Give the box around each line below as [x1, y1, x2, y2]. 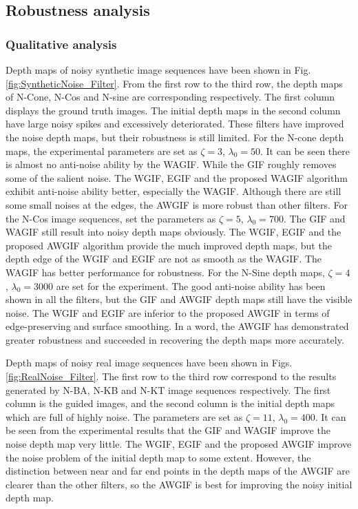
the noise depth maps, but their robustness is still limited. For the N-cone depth [6, 129, 344, 144]
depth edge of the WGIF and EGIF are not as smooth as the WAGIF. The [6, 251, 322, 266]
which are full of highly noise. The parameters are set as [6, 409, 243, 424]
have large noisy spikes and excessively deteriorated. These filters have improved [6, 116, 344, 131]
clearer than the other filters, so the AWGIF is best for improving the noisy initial [6, 477, 352, 491]
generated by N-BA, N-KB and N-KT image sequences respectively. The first [6, 382, 331, 397]
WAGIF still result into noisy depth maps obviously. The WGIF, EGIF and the [6, 225, 341, 239]
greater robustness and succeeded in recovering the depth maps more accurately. [6, 332, 344, 346]
